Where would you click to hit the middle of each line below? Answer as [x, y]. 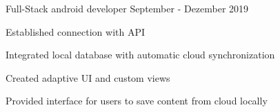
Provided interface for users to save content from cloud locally [137, 101]
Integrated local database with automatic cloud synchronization [140, 55]
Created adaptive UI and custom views [88, 77]
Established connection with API [76, 31]
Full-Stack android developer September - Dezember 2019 [127, 8]
